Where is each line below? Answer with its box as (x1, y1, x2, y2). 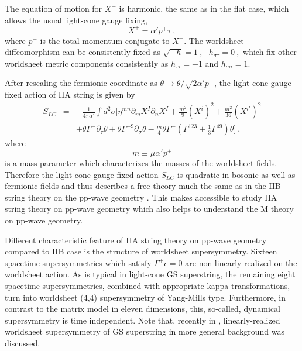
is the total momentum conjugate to (40, 34, 170, 46)
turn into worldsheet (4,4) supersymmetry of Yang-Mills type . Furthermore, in (5, 291, 286, 303)
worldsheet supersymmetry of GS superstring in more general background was (5, 325, 285, 338)
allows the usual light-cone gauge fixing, (5, 13, 147, 26)
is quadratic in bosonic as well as (177, 168, 296, 180)
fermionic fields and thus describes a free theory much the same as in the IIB (5, 180, 281, 192)
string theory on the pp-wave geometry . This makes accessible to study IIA (5, 191, 277, 203)
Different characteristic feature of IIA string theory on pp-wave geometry (5, 233, 267, 246)
